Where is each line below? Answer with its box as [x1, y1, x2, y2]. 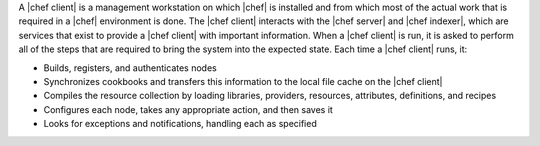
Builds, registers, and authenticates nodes [43, 61, 217, 74]
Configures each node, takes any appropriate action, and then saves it [43, 103, 334, 115]
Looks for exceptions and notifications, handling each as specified [43, 118, 317, 130]
